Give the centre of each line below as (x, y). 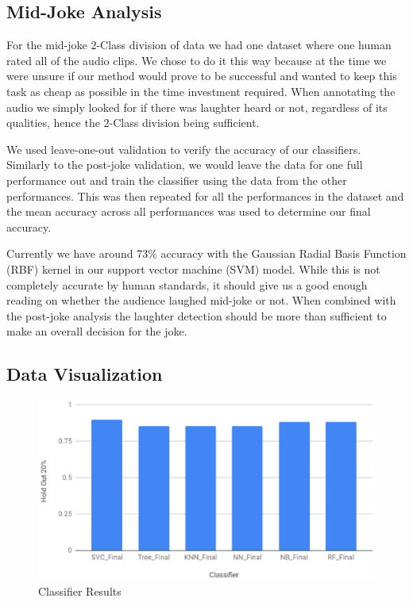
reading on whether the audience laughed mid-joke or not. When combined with (201, 300)
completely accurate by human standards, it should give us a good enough (187, 284)
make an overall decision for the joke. (97, 331)
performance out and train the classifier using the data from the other (177, 180)
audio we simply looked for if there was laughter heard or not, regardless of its (197, 107)
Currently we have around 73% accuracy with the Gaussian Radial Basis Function (206, 253)
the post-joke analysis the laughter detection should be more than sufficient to (197, 315)
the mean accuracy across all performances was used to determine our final (189, 211)
